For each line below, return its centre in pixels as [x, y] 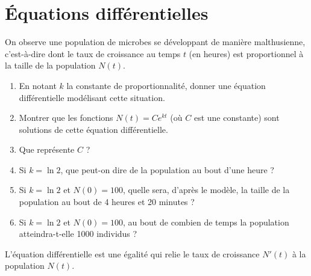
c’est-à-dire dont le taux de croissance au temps [93, 53]
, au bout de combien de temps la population [206, 222]
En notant [38, 85]
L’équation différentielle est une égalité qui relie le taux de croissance [132, 253]
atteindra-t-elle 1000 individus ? [78, 234]
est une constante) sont [237, 118]
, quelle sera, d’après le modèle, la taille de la [206, 190]
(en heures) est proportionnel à [246, 53]
